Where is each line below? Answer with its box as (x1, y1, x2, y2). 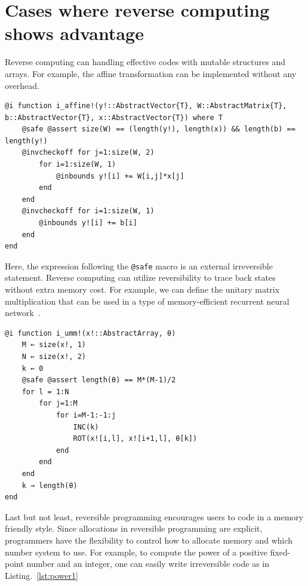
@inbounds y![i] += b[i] (39, 219, 137, 228)
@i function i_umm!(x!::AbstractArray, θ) (5, 329, 176, 338)
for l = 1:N (21, 387, 69, 396)
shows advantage (5, 21, 144, 45)
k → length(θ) (21, 481, 78, 490)
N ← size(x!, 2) (21, 352, 87, 361)
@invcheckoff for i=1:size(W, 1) (21, 207, 155, 216)
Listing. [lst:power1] (5, 569, 78, 581)
